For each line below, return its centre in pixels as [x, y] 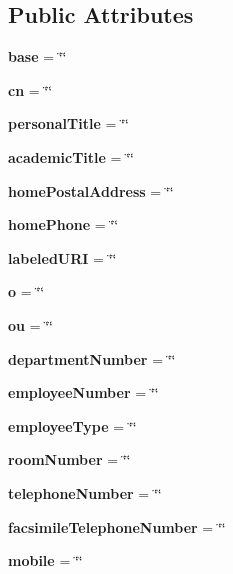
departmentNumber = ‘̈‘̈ [92, 358]
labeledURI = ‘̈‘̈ [62, 257]
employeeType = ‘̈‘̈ [72, 425]
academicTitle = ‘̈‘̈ [71, 156]
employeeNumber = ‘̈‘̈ [83, 392]
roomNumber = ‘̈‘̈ [69, 459]
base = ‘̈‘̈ [37, 56]
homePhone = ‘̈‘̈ [63, 224]
